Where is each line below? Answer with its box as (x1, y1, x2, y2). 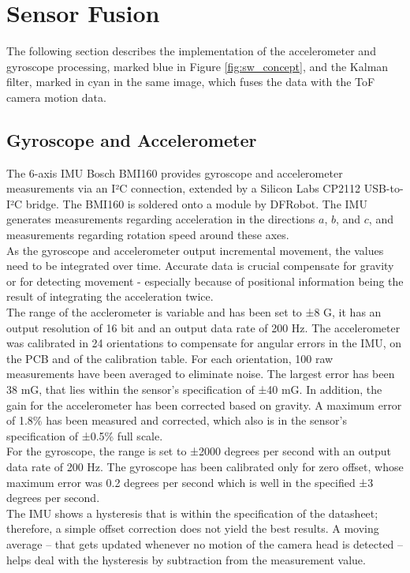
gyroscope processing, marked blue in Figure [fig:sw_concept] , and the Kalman (6, 58, 389, 74)
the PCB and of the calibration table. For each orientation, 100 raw (6, 350, 334, 366)
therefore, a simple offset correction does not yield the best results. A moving (6, 520, 379, 537)
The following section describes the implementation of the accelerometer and (6, 43, 376, 59)
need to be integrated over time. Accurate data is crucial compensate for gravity (6, 257, 394, 274)
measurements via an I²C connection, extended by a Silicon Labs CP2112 (6, 180, 360, 197)
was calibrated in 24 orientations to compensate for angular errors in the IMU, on (6, 335, 402, 351)
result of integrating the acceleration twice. (6, 288, 214, 305)
